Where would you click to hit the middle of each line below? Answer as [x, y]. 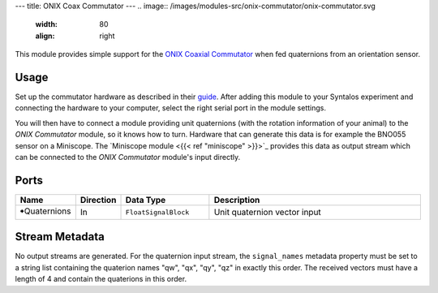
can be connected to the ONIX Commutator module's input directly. [128, 157]
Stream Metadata [60, 237]
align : [45, 36]
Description [237, 200]
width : [47, 24]
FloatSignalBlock [157, 212]
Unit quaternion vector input [268, 213]
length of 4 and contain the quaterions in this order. [101, 279]
